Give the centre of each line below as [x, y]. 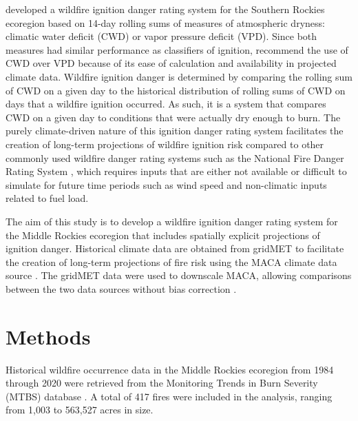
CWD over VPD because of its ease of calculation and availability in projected [171, 63]
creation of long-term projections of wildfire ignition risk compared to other [165, 144]
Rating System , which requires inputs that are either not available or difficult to [176, 171]
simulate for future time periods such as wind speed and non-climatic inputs [166, 184]
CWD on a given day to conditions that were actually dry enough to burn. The [173, 117]
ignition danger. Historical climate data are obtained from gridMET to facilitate [175, 248]
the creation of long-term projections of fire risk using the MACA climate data [171, 261]
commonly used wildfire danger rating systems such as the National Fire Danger [175, 157]
